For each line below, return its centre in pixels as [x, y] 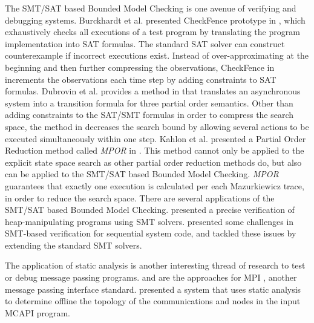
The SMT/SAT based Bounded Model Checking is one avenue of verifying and [151, 8]
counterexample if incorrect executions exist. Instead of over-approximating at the [157, 55]
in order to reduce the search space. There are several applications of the [140, 197]
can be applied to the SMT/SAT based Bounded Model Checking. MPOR [142, 174]
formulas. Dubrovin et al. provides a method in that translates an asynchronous [153, 91]
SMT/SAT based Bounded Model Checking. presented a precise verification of [150, 210]
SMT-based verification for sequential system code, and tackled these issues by [151, 233]
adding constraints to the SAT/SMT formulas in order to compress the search [149, 115]
